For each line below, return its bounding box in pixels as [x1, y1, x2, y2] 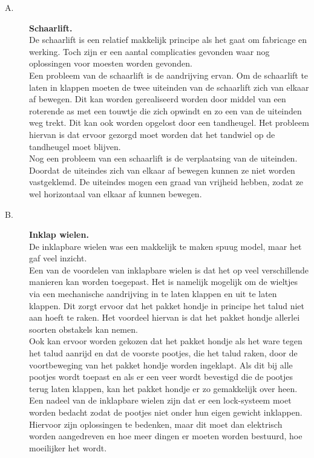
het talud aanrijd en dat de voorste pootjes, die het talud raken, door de [29, 347, 298, 359]
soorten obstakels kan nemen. [29, 322, 138, 335]
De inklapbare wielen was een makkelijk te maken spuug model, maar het [29, 240, 302, 252]
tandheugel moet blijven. [29, 140, 121, 152]
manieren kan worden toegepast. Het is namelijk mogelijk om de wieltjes [29, 275, 298, 288]
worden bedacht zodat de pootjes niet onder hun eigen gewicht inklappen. [29, 406, 303, 418]
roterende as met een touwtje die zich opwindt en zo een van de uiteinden [29, 104, 302, 117]
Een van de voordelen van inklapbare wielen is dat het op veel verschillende [29, 263, 309, 276]
